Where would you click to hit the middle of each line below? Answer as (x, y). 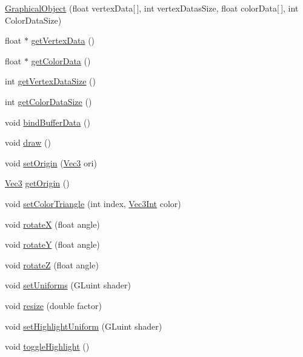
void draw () (28, 142)
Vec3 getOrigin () (37, 183)
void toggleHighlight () (47, 346)
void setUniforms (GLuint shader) (68, 285)
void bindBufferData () (48, 122)
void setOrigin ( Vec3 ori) (51, 162)
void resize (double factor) (54, 305)
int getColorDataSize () (48, 101)
